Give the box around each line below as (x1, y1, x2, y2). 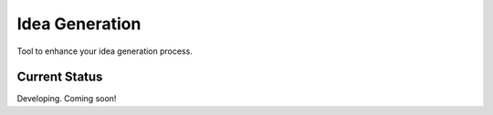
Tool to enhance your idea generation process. (16, 46, 194, 57)
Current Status (16, 69, 103, 85)
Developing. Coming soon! (16, 93, 117, 104)
